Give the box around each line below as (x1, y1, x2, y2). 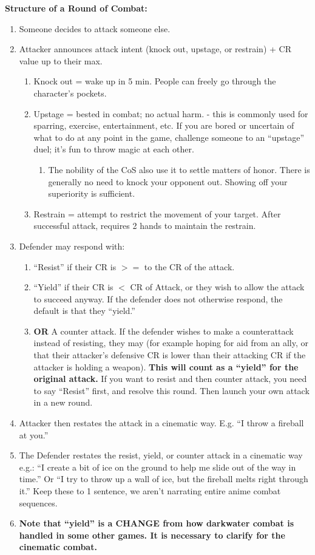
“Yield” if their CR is (33, 281, 113, 293)
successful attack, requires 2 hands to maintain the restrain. (33, 219, 256, 232)
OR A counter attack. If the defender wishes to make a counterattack (33, 324, 294, 337)
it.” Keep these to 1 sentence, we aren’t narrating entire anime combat (19, 485, 281, 497)
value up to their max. (19, 54, 103, 67)
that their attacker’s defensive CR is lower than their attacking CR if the (33, 349, 306, 361)
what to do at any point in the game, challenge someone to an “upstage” (33, 131, 304, 143)
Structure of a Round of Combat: (5, 2, 147, 14)
